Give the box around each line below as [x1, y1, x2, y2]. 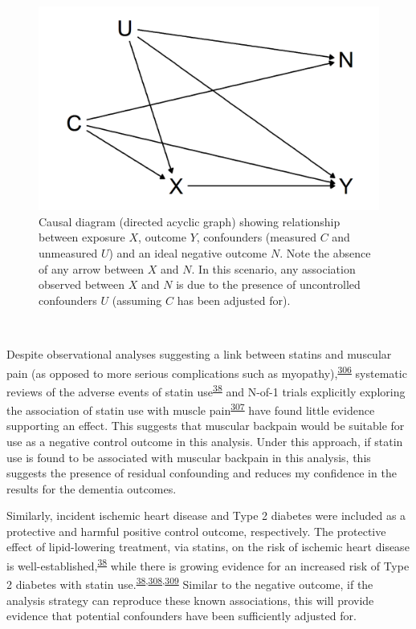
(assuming [112, 291, 162, 308]
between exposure [39, 229, 125, 246]
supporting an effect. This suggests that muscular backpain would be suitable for [6, 417, 405, 434]
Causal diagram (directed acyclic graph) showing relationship [39, 213, 341, 229]
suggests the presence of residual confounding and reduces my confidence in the [6, 465, 397, 481]
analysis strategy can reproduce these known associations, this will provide [6, 591, 374, 608]
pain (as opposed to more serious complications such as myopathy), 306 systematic [6, 362, 407, 381]
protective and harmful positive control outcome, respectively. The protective [6, 522, 386, 539]
